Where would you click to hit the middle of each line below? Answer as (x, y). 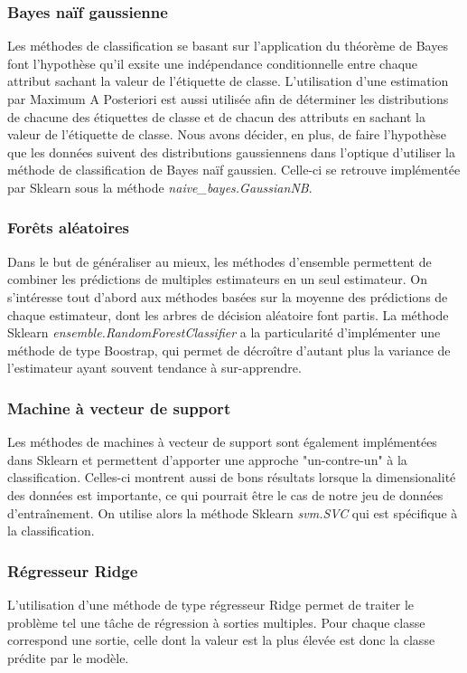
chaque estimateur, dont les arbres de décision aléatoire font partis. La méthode (228, 314)
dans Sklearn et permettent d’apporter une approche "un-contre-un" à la (207, 459)
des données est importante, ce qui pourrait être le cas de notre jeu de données (225, 494)
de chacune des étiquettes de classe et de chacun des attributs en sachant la (216, 116)
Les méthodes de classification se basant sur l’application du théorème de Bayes (228, 46)
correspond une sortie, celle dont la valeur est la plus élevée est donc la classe (221, 640)
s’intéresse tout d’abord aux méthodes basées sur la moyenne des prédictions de (228, 296)
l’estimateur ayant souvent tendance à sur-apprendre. (154, 368)
